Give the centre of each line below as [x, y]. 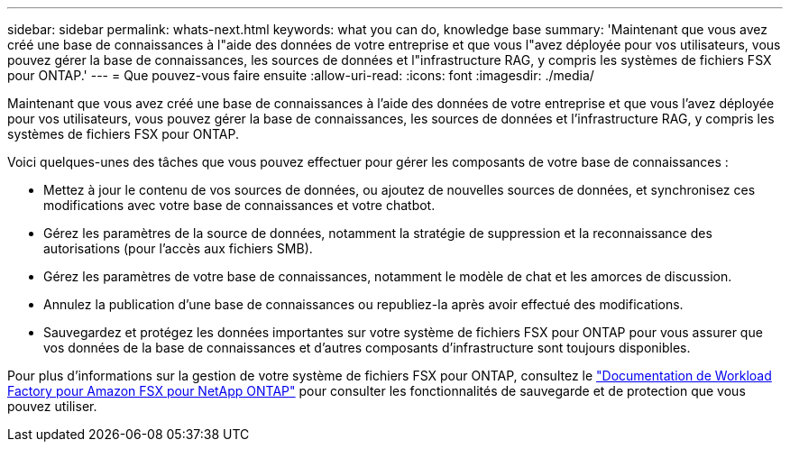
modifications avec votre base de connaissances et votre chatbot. [239, 205]
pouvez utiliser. [52, 406]
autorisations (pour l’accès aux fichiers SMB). [178, 248]
